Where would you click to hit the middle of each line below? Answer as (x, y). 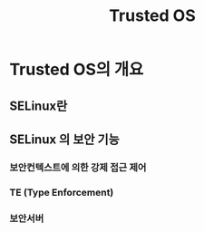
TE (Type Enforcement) (62, 192)
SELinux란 (39, 106)
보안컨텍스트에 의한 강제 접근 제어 (78, 167)
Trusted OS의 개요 (77, 70)
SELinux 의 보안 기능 (64, 139)
